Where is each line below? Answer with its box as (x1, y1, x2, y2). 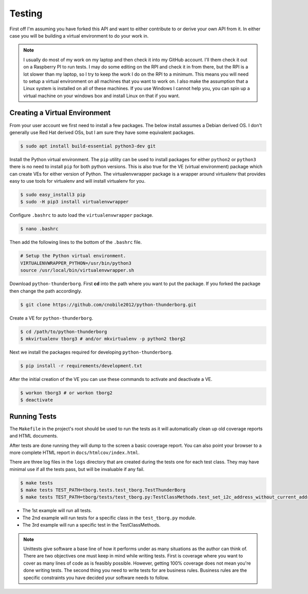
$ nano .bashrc (20, 226, 59, 232)
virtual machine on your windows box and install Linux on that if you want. (23, 93, 180, 99)
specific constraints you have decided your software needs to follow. (23, 574, 169, 581)
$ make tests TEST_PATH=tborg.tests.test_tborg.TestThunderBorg (20, 487, 186, 493)
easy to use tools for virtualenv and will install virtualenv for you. (9, 178, 146, 184)
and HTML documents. (9, 433, 59, 439)
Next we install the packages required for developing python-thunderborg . (9, 349, 173, 355)
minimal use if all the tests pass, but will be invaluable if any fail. (9, 466, 145, 472)
